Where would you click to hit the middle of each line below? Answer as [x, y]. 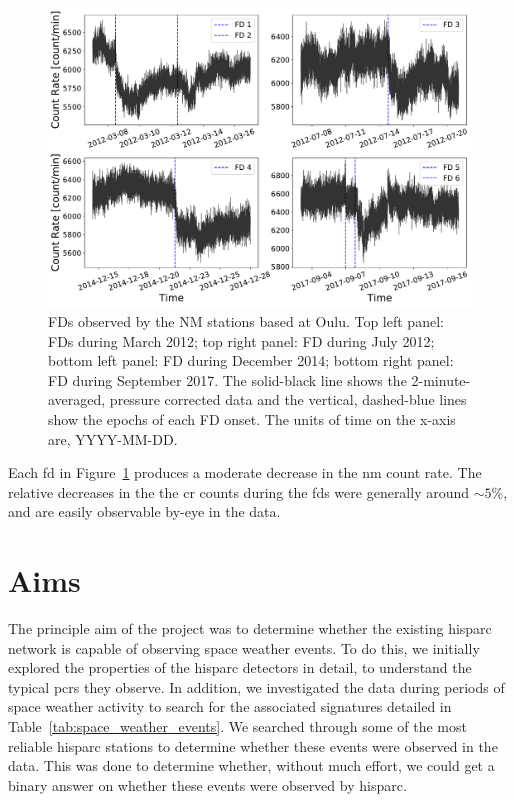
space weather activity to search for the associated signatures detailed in [230, 706]
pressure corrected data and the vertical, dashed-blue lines [288, 399]
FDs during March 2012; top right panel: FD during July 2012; [241, 340]
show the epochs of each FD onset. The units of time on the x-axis [252, 418]
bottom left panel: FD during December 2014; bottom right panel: [251, 360]
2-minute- [441, 379]
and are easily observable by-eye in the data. [144, 511]
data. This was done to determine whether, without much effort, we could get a [251, 765]
